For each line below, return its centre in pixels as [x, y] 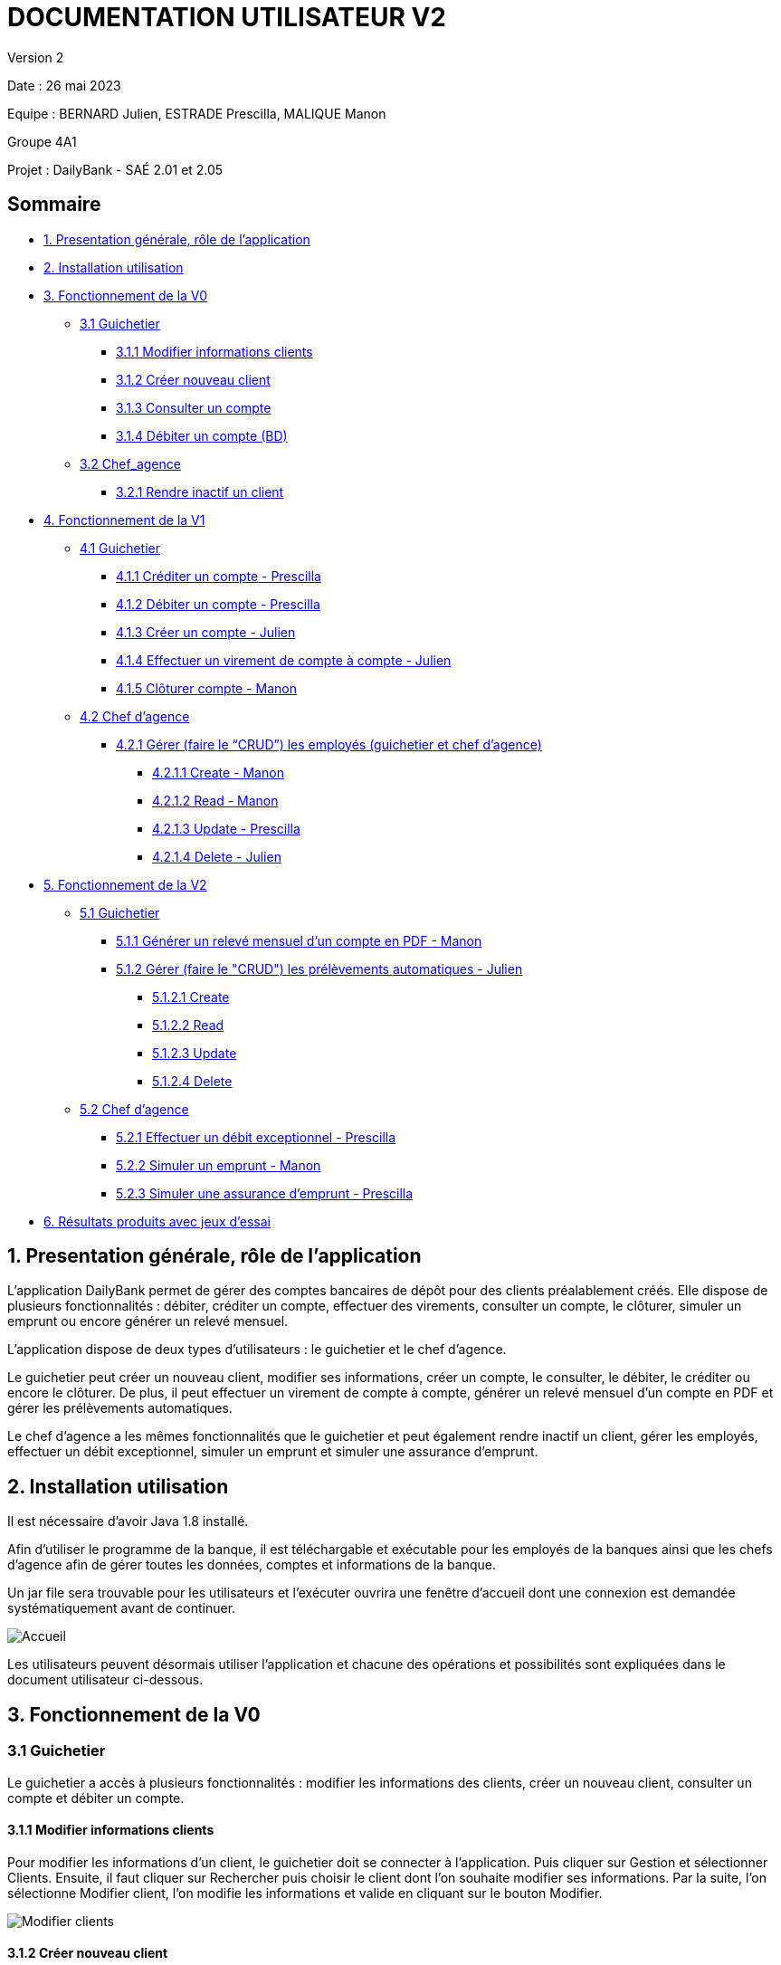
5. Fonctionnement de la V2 [125, 884]
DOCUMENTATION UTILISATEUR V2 [227, 17]
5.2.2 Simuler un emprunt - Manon [219, 1165]
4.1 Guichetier [120, 548]
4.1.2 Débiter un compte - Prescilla [218, 604]
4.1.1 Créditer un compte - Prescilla [219, 576]
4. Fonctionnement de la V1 [124, 520]
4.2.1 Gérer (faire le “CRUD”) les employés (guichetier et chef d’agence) [329, 744]
